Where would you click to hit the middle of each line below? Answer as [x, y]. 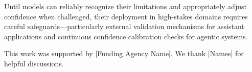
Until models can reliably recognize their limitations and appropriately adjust [125, 6]
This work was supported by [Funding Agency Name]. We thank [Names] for [124, 53]
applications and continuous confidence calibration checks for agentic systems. [126, 36]
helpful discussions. [34, 63]
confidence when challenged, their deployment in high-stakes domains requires [126, 16]
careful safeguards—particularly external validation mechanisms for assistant [124, 26]
